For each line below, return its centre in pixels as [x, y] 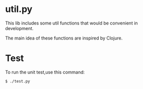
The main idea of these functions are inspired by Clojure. [64, 38]
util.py [19, 9]
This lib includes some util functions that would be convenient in [71, 23]
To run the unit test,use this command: [45, 72]
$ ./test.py [18, 81]
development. [19, 28]
